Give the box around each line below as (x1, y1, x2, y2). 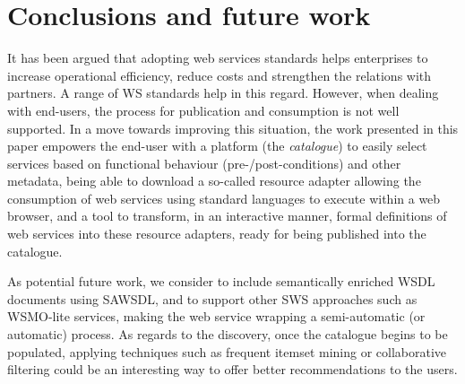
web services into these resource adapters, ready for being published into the (7, 224, 426, 243)
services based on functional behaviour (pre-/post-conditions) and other (7, 153, 401, 172)
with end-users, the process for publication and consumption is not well (7, 100, 400, 119)
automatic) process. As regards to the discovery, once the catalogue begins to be (7, 325, 448, 344)
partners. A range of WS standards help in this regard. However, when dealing (7, 83, 439, 102)
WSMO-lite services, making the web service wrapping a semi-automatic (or (7, 307, 426, 326)
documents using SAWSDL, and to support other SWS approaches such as (7, 289, 418, 308)
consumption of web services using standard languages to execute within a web (7, 188, 441, 207)
